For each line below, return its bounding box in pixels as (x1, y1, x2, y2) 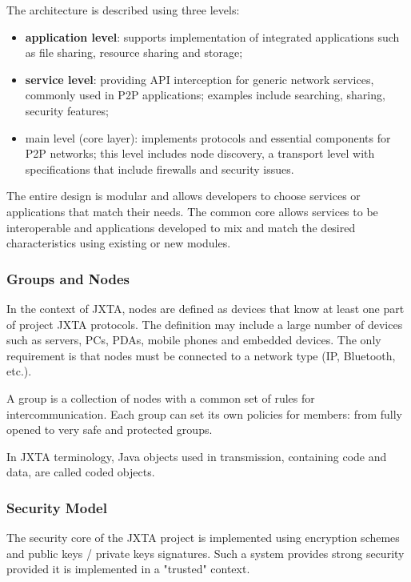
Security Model (6, 497, 107, 517)
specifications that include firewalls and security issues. (25, 160, 294, 177)
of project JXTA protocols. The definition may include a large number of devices (6, 315, 403, 332)
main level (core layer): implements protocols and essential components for (25, 129, 391, 146)
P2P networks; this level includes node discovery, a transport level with (25, 145, 375, 162)
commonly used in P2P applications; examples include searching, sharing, (25, 86, 385, 103)
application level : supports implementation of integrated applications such (25, 28, 400, 45)
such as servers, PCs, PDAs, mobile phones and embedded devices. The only (6, 331, 381, 348)
